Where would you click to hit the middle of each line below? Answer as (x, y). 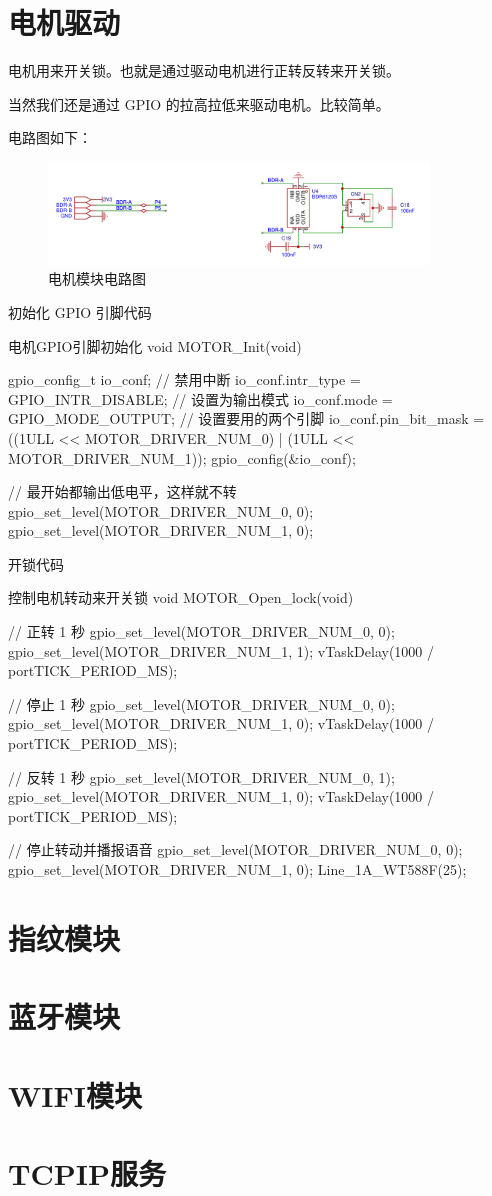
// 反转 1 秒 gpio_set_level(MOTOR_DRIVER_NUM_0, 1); (201, 776)
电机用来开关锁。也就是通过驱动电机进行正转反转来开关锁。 (204, 70)
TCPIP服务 (87, 1172)
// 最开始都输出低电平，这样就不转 (122, 491)
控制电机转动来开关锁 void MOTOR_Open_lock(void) (181, 597)
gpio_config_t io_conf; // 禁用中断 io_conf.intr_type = (184, 379)
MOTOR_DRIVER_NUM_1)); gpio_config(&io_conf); (182, 457)
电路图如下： (50, 137)
